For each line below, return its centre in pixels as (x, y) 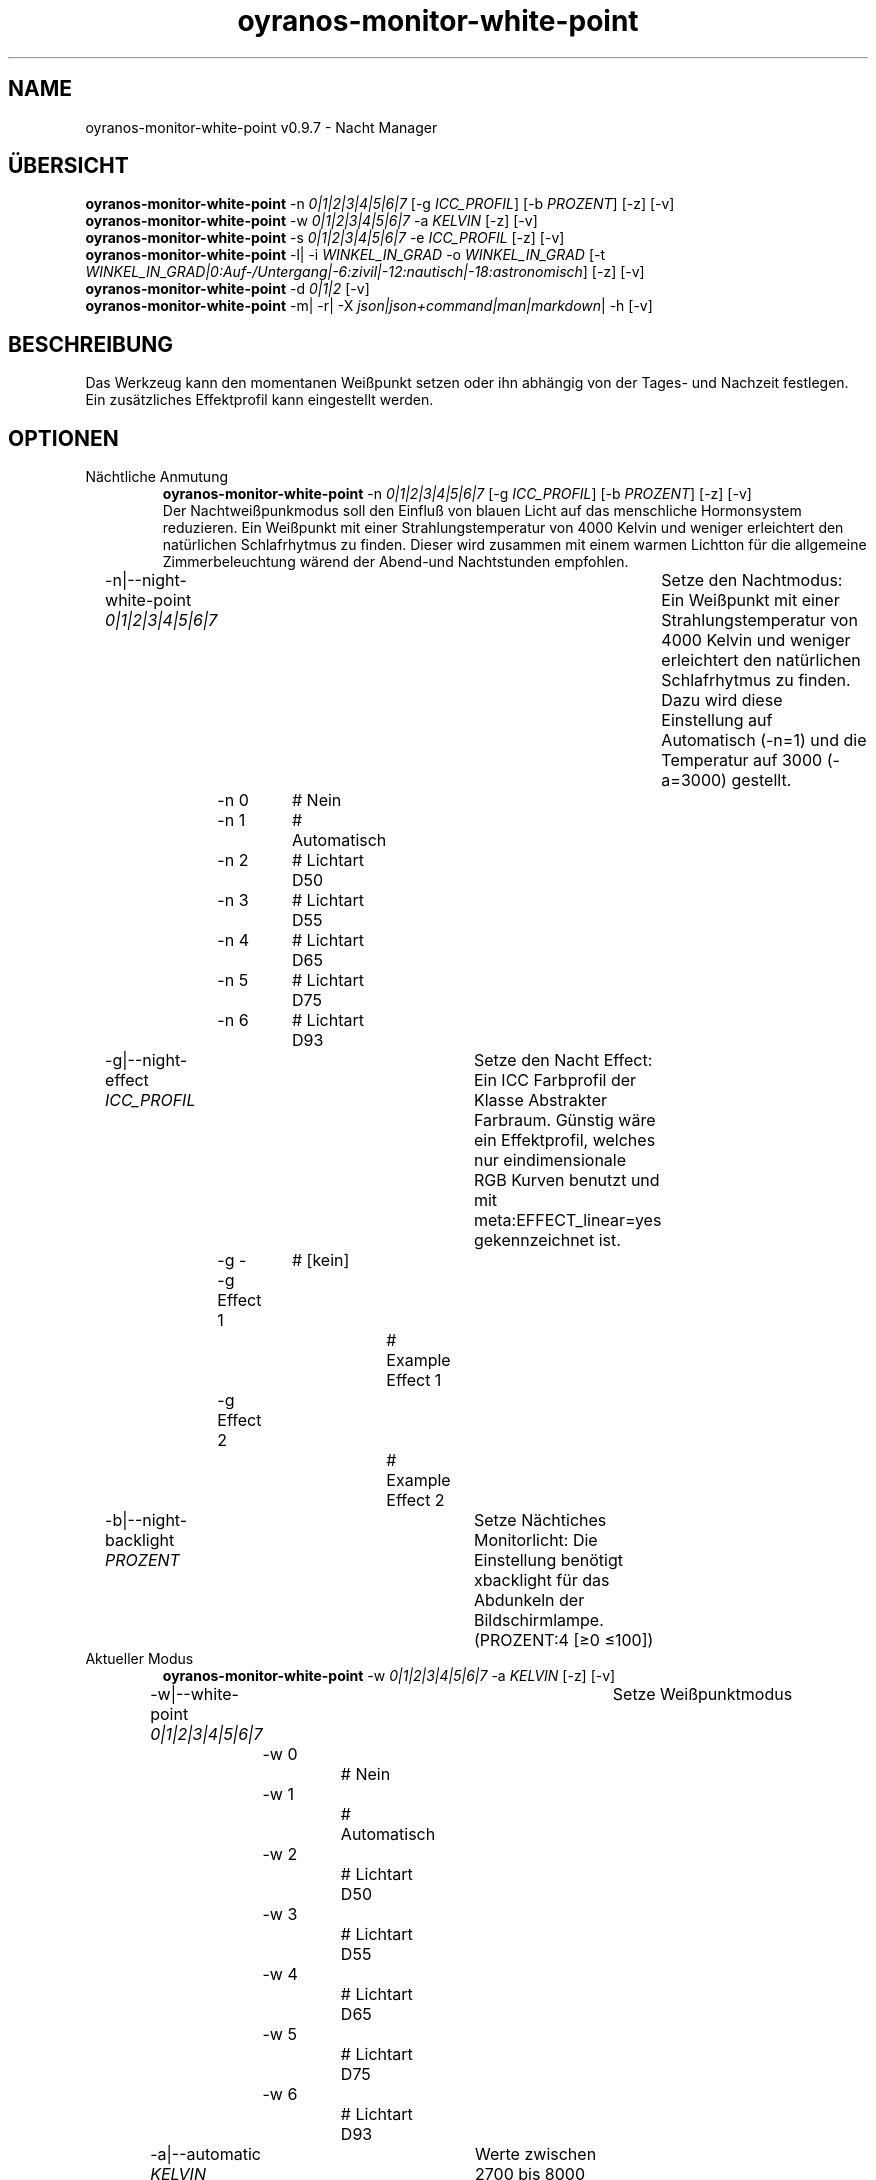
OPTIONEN (63, 438)
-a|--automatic (205, 2154)
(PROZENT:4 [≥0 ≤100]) (563, 1640)
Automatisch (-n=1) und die (764, 740)
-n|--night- (146, 580)
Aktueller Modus (139, 1659)
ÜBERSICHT (68, 166)
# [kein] (320, 1260)
